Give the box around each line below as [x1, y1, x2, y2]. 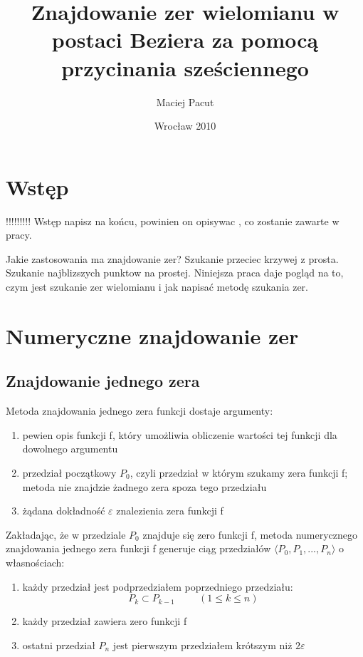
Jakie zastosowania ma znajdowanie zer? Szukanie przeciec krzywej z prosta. [6, 251, 339, 266]
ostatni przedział [22, 637, 95, 652]
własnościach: [6, 554, 65, 569]
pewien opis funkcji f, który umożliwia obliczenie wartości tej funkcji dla [22, 427, 337, 442]
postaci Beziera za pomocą [51, 25, 319, 54]
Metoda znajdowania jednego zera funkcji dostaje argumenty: [6, 403, 273, 418]
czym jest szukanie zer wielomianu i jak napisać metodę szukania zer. [6, 279, 308, 294]
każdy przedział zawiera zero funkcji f [22, 614, 187, 628]
